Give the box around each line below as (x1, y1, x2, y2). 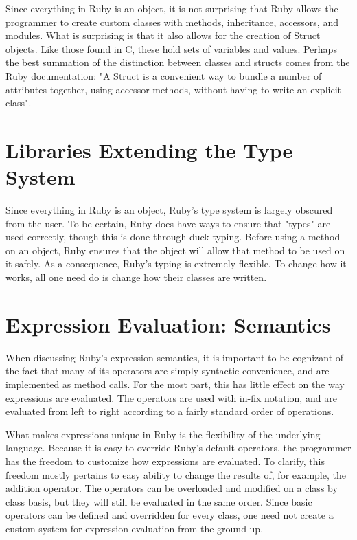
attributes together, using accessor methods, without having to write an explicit (5, 82, 341, 96)
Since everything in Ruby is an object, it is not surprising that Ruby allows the (5, 1, 338, 15)
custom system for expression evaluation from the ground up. (5, 521, 264, 535)
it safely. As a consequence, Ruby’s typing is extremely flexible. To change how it (5, 256, 347, 271)
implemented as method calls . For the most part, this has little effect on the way (5, 376, 345, 391)
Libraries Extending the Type (5, 135, 293, 164)
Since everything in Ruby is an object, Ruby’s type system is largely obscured (5, 203, 333, 217)
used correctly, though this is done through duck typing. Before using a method (5, 229, 341, 244)
